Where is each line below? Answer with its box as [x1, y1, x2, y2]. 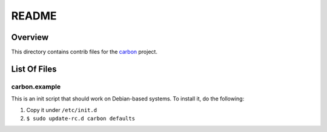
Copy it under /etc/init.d [26, 106, 97, 113]
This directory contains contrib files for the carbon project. [11, 48, 157, 56]
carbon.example [11, 82, 61, 91]
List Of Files [11, 64, 57, 74]
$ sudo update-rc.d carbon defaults [26, 115, 136, 122]
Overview [11, 32, 49, 42]
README [11, 9, 57, 22]
